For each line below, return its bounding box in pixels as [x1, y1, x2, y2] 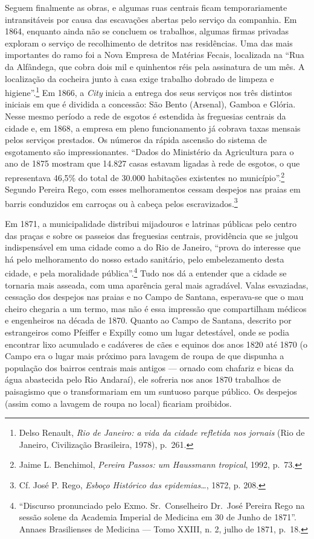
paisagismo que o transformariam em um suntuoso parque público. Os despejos [5, 385, 297, 398]
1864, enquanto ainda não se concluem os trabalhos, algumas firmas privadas [5, 25, 289, 37]
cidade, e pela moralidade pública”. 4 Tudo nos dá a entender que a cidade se [5, 265, 287, 279]
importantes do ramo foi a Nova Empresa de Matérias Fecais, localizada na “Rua [5, 48, 304, 61]
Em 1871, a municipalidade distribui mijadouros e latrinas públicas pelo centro [5, 217, 296, 230]
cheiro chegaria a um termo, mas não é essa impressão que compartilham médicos [5, 302, 307, 314]
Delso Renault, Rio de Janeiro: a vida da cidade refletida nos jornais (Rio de [19, 426, 305, 439]
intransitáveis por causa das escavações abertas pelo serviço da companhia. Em [5, 13, 297, 25]
